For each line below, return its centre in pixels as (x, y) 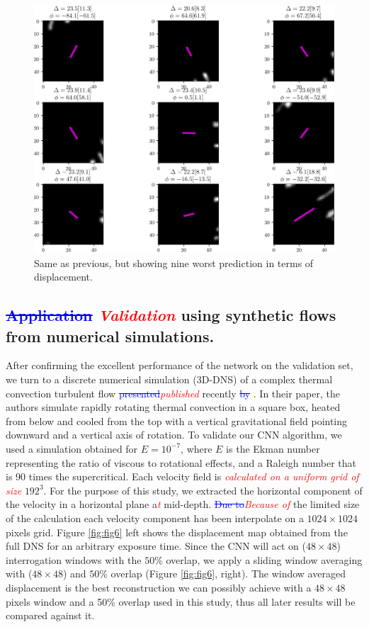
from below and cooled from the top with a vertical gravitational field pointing (177, 420)
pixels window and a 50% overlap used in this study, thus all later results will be (181, 601)
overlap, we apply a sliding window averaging (264, 559)
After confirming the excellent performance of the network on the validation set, (180, 365)
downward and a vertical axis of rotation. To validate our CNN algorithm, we (174, 435)
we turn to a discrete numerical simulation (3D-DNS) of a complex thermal (169, 379)
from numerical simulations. (110, 335)
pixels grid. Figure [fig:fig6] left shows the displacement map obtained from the (177, 532)
